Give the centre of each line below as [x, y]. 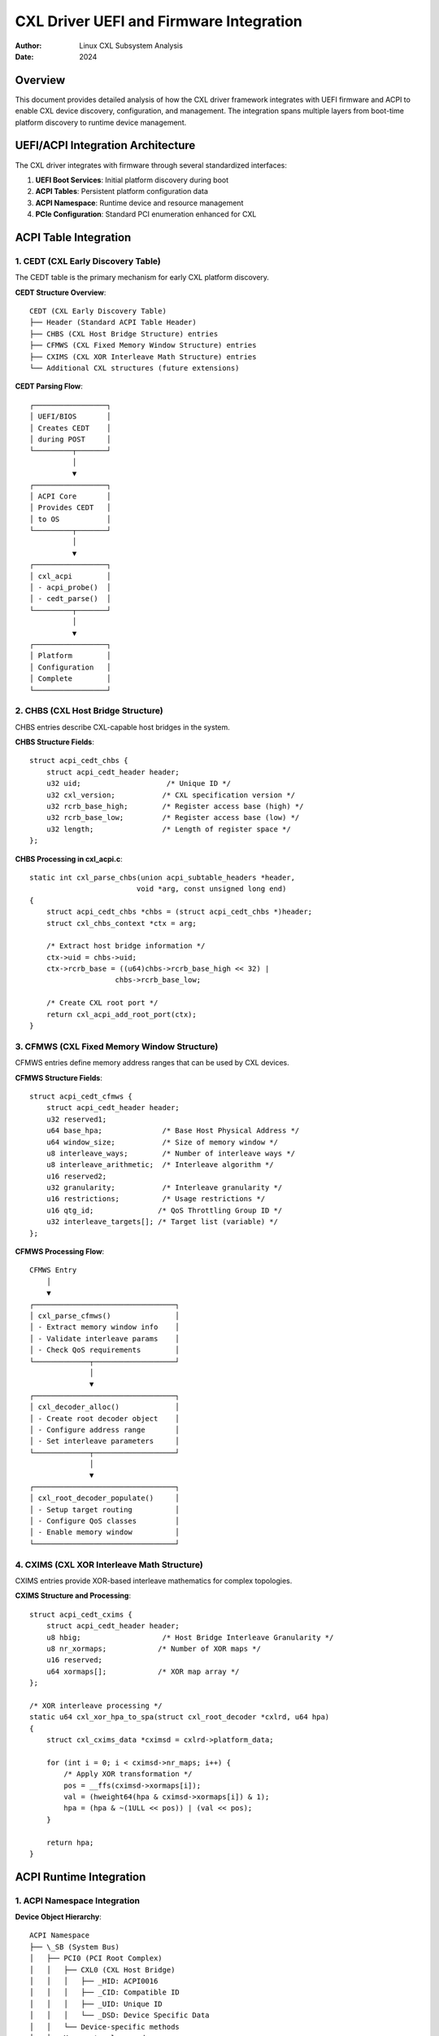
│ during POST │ [70, 439]
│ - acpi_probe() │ [70, 588]
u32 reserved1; [76, 1119]
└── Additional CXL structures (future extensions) [135, 368]
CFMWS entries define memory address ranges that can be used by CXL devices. [152, 1063]
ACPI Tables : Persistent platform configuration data [122, 191]
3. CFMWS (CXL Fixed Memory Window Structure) [117, 1047]
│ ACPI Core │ [70, 496]
